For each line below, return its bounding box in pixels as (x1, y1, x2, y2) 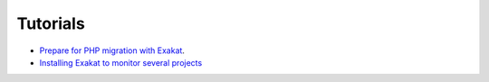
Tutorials (16, 14, 85, 33)
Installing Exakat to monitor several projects (39, 57, 203, 68)
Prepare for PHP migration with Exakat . (39, 45, 186, 56)
